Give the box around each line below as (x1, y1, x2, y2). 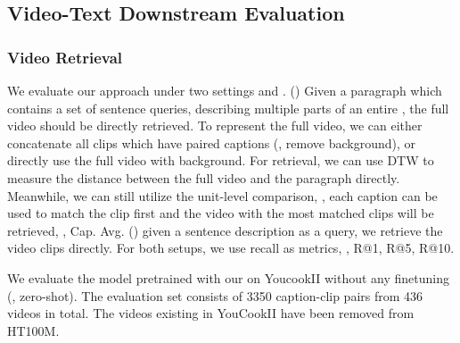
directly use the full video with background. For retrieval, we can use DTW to (7, 151, 434, 170)
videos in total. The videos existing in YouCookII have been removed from (7, 304, 415, 322)
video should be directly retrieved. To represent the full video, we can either (7, 116, 423, 135)
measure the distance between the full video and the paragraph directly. (7, 168, 400, 187)
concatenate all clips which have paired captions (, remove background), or (7, 133, 416, 152)
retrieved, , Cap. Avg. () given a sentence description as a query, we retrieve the (7, 221, 443, 239)
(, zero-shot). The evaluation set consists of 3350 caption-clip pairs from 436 (7, 286, 423, 305)
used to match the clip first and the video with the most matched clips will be (7, 204, 434, 222)
